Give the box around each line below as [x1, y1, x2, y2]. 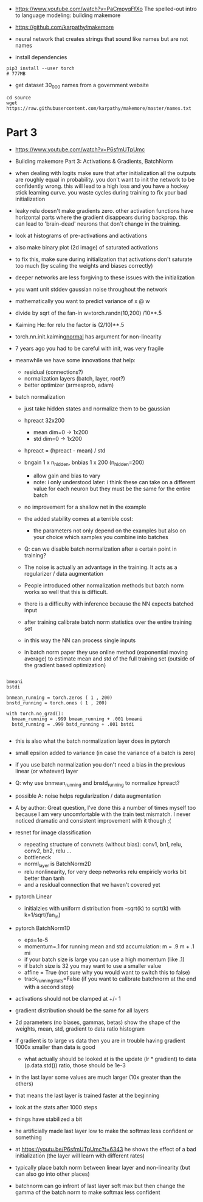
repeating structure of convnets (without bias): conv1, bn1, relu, [24, 841, 182, 848]
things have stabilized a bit [15, 1115, 83, 1123]
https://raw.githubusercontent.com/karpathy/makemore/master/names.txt [6, 105, 191, 112]
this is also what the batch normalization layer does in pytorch [15, 737, 171, 745]
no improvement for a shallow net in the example [24, 503, 146, 510]
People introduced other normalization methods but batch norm [24, 582, 184, 589]
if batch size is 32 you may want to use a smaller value [24, 962, 162, 969]
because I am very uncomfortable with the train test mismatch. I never [15, 810, 191, 818]
